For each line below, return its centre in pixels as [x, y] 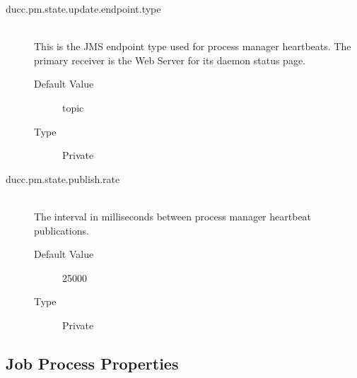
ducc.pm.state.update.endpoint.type [83, 8]
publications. [62, 230]
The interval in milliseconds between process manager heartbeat [173, 216]
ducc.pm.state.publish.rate [63, 178]
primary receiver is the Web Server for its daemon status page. [170, 60]
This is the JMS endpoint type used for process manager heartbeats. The [193, 46]
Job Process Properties [92, 363]
